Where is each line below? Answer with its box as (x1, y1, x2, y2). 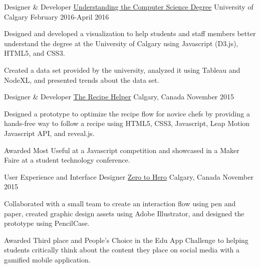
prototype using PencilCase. (4, 218, 90, 228)
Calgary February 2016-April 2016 (4, 11, 109, 22)
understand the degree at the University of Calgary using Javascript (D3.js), (4, 38, 238, 48)
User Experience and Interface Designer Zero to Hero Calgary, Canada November (4, 171, 253, 182)
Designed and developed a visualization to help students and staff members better (4, 28, 256, 39)
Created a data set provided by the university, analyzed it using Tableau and (4, 64, 240, 75)
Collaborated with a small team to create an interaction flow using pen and (4, 198, 236, 208)
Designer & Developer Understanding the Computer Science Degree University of (4, 2, 253, 12)
